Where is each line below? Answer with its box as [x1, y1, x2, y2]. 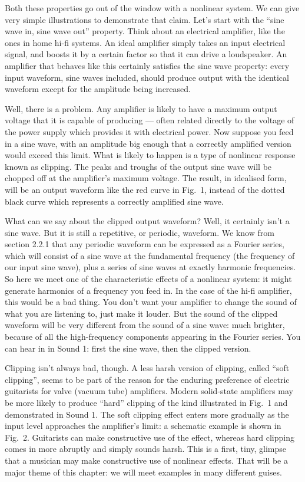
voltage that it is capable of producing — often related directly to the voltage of [5, 114, 294, 126]
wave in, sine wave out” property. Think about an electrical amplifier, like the [5, 25, 285, 37]
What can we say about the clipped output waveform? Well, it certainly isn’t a [5, 215, 290, 227]
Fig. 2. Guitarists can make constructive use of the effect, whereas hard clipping [5, 431, 294, 443]
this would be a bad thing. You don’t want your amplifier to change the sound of [5, 296, 297, 308]
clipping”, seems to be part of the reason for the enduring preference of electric [5, 373, 290, 385]
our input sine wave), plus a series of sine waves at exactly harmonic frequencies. [5, 261, 296, 273]
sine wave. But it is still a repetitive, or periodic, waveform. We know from [5, 226, 274, 238]
